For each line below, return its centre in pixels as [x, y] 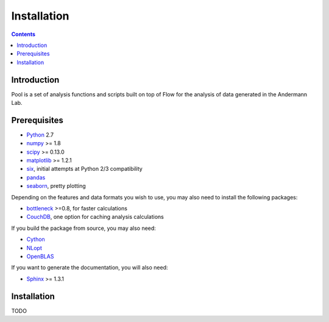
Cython [36, 239]
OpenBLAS [40, 256]
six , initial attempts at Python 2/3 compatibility [84, 169]
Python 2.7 [40, 135]
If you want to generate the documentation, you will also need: [90, 268]
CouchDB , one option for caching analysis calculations [95, 217]
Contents [23, 34]
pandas [36, 177]
